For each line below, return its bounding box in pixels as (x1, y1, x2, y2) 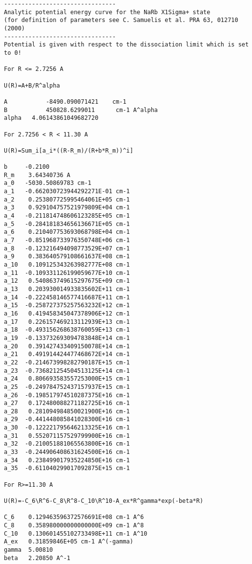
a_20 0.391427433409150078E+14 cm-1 (4, 342, 130, 350)
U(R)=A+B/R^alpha (4, 82, 60, 89)
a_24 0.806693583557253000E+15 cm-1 (4, 375, 130, 383)
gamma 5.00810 (4, 546, 53, 553)
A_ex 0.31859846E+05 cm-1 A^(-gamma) (4, 538, 133, 545)
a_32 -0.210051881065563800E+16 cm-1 (4, 440, 130, 448)
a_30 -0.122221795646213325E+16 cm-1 (4, 424, 130, 431)
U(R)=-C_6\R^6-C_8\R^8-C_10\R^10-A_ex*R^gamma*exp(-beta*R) (4, 497, 204, 505)
